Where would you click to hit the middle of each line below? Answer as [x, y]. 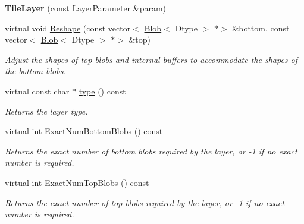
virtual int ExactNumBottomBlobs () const [84, 131]
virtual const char [37, 91]
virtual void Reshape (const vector [68, 28]
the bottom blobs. [35, 71]
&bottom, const [261, 28]
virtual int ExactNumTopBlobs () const [77, 182]
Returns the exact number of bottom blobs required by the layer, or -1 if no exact [151, 151]
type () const [102, 91]
